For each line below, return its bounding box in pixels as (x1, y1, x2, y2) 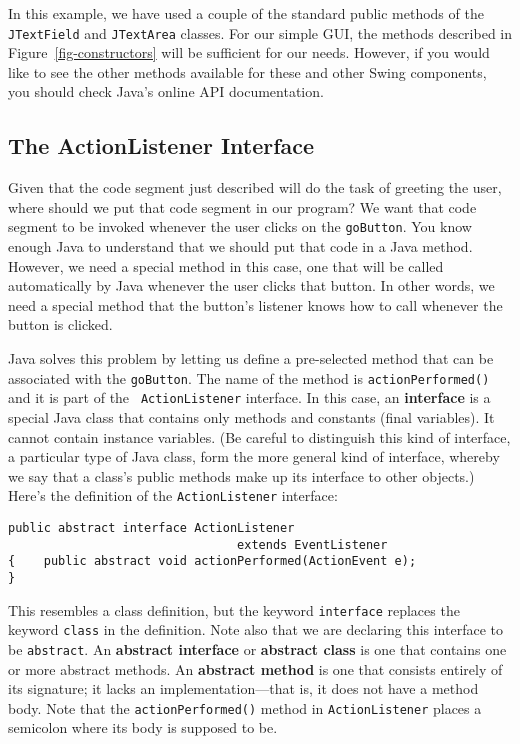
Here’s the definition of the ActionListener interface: (8, 485, 338, 506)
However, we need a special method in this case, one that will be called (8, 255, 444, 276)
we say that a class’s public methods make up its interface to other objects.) (8, 465, 475, 486)
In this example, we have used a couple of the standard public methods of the (8, 3, 484, 23)
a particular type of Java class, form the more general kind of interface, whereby (8, 446, 500, 467)
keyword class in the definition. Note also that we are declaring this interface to (8, 619, 503, 640)
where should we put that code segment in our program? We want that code (8, 196, 477, 217)
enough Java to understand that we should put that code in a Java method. (8, 236, 473, 257)
